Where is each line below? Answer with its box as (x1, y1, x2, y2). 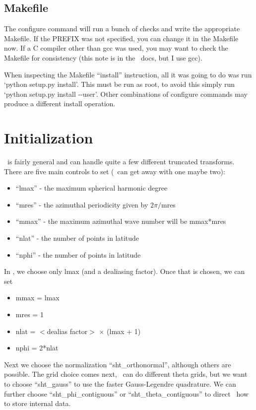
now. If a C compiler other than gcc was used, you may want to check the (4, 43, 228, 53)
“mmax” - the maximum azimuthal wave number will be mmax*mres (15, 216, 226, 226)
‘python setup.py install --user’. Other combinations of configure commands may (4, 88, 248, 99)
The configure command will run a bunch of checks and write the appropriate (4, 23, 240, 34)
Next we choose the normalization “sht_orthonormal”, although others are (4, 359, 231, 369)
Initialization (4, 128, 93, 148)
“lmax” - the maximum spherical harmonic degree (15, 183, 168, 193)
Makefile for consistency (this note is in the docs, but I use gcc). (4, 52, 202, 63)
